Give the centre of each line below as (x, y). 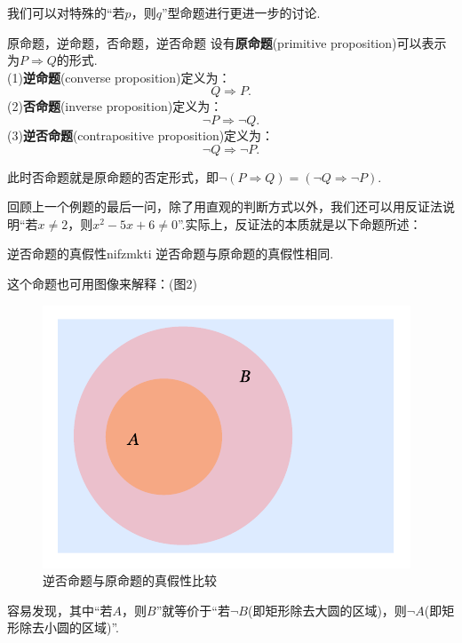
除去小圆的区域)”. (69, 627)
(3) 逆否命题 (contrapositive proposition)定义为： (141, 135)
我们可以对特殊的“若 (66, 12)
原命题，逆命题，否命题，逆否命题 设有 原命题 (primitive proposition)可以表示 (227, 42)
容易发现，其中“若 (60, 610)
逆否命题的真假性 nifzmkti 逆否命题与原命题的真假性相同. (171, 254)
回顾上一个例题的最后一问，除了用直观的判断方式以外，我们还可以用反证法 (225, 206)
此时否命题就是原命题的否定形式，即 (113, 176)
